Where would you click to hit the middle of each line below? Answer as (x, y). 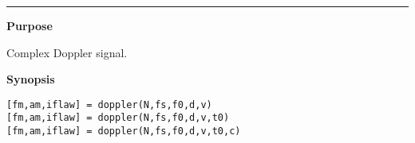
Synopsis (31, 79)
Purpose (30, 25)
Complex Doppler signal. (67, 52)
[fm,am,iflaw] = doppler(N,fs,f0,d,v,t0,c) (124, 131)
